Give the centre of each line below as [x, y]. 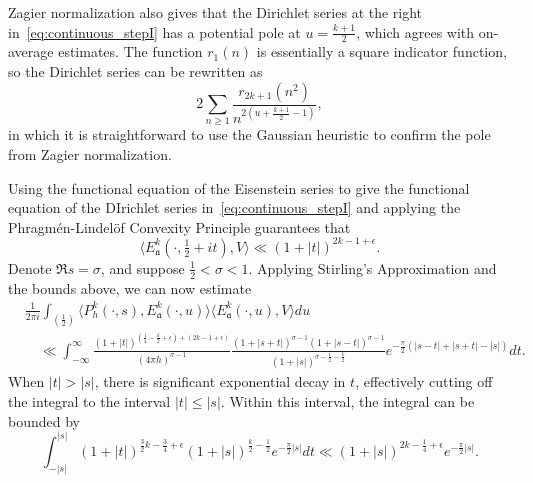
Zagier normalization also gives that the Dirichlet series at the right [215, 12]
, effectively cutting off [424, 381]
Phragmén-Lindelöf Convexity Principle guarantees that [179, 226]
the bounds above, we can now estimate [130, 287]
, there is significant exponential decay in [220, 381]
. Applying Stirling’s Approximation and [372, 267]
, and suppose [142, 267]
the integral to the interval [89, 401]
